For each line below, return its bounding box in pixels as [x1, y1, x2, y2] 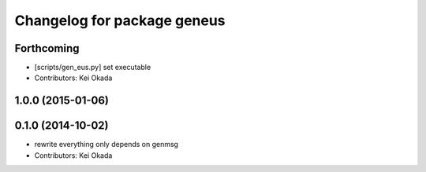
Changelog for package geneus [14, 12, 226, 29]
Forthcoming [14, 42, 80, 55]
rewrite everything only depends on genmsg [34, 140, 179, 149]
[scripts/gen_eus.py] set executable [34, 63, 151, 72]
